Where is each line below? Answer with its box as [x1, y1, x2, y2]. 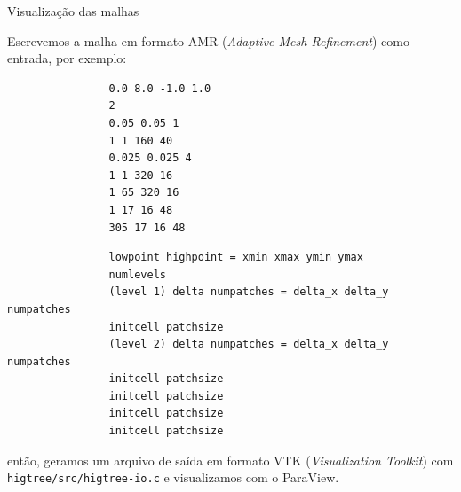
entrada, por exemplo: [7, 49, 127, 67]
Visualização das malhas [7, 2, 139, 20]
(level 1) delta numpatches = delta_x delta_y [108, 285, 389, 299]
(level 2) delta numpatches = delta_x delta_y [108, 338, 389, 351]
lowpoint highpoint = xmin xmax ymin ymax [108, 251, 363, 264]
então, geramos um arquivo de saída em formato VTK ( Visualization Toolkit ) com [7, 450, 454, 469]
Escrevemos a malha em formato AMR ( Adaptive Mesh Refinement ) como [7, 31, 409, 50]
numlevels [108, 268, 166, 281]
